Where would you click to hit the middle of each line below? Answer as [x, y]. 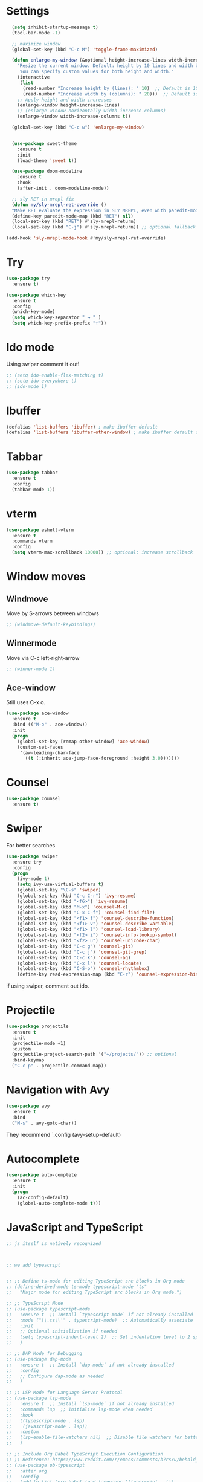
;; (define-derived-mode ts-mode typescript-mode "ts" [77, 1287]
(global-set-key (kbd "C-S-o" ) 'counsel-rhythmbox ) [83, 969]
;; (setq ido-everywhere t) [42, 381]
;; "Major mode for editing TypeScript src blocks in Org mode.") [94, 1293]
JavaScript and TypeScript [75, 1227]
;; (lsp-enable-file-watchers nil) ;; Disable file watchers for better [104, 1438]
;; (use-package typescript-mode [48, 1309]
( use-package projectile [37, 1027]
